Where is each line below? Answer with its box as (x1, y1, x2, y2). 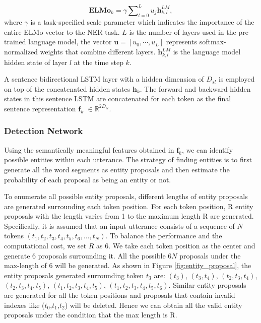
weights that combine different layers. (40, 46, 156, 57)
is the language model (173, 46, 241, 57)
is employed (218, 74, 255, 84)
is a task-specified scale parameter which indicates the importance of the (30, 17, 254, 27)
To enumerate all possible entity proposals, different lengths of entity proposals (4, 191, 248, 202)
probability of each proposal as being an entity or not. (4, 174, 171, 184)
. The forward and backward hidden (140, 83, 251, 94)
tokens (4, 230, 24, 241)
